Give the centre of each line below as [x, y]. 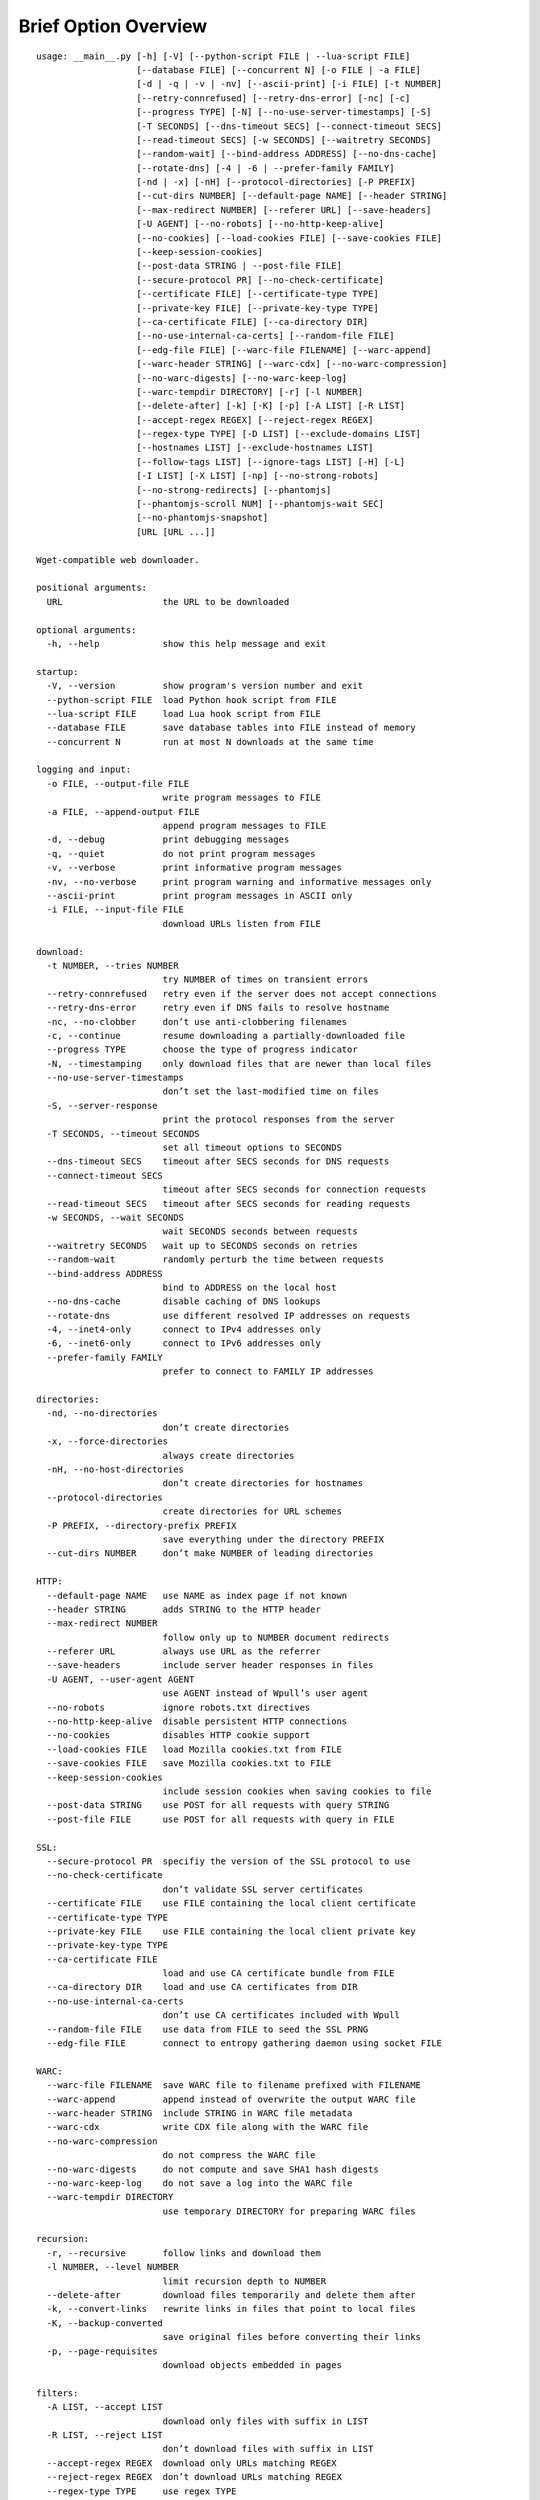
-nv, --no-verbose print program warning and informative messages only [239, 881]
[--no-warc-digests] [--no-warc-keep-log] [242, 378]
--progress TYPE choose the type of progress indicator [202, 1049]
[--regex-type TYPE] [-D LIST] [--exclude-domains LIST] [279, 434]
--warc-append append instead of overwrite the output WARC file [231, 2099]
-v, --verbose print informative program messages [194, 868]
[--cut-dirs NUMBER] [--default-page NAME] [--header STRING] [292, 196]
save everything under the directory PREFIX [273, 1539]
